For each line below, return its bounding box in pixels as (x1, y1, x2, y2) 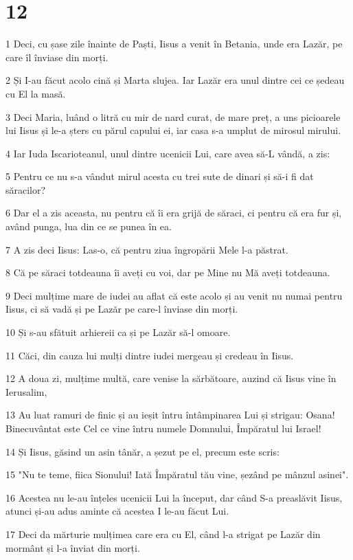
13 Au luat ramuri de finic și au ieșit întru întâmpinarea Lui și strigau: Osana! (5, 407, 335, 422)
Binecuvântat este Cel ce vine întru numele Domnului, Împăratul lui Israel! (5, 421, 321, 435)
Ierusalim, (5, 384, 47, 399)
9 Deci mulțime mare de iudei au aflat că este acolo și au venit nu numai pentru (5, 288, 343, 302)
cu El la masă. (5, 86, 66, 100)
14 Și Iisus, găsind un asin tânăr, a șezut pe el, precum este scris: (5, 444, 280, 458)
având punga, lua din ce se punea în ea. (5, 219, 172, 234)
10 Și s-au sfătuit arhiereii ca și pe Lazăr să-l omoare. (5, 325, 231, 339)
